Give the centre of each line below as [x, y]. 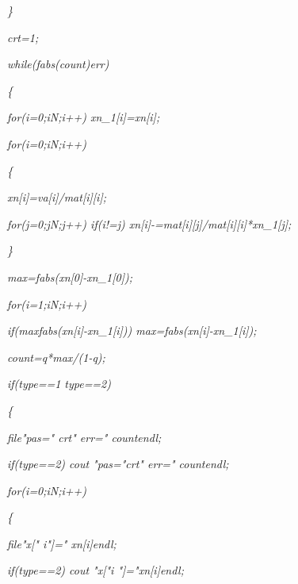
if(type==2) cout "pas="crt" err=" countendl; [118, 464]
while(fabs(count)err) [58, 64]
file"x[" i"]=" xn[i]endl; [62, 543]
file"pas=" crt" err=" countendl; [84, 437]
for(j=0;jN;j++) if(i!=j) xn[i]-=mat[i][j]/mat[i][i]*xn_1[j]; [149, 223]
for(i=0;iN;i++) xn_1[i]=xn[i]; [84, 117]
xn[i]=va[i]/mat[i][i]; [57, 197]
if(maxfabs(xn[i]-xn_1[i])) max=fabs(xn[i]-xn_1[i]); [132, 330]
